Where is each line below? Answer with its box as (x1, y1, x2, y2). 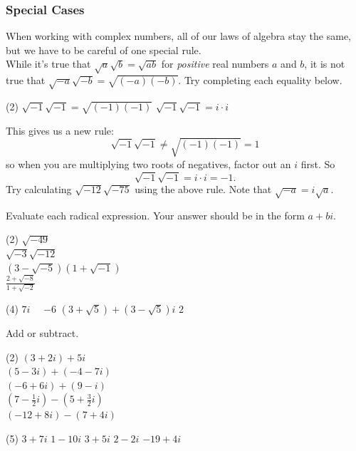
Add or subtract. (6, 325, 79, 340)
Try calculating (6, 181, 72, 196)
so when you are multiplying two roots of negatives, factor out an (6, 156, 291, 171)
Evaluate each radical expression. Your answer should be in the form (6, 207, 305, 222)
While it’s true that (6, 56, 91, 71)
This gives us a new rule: (6, 123, 114, 138)
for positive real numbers (161, 56, 269, 71)
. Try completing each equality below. (178, 73, 342, 88)
